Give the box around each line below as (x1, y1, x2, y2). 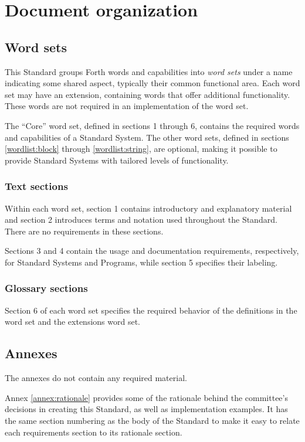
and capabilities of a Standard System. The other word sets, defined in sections (5, 131, 289, 143)
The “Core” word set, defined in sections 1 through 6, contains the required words (5, 119, 300, 131)
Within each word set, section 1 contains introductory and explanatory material (5, 202, 292, 214)
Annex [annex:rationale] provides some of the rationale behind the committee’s (5, 391, 288, 403)
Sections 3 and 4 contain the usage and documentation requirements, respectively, (5, 244, 299, 257)
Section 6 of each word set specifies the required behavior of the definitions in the (5, 304, 297, 316)
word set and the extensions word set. (5, 315, 140, 328)
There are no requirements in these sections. (5, 225, 164, 237)
